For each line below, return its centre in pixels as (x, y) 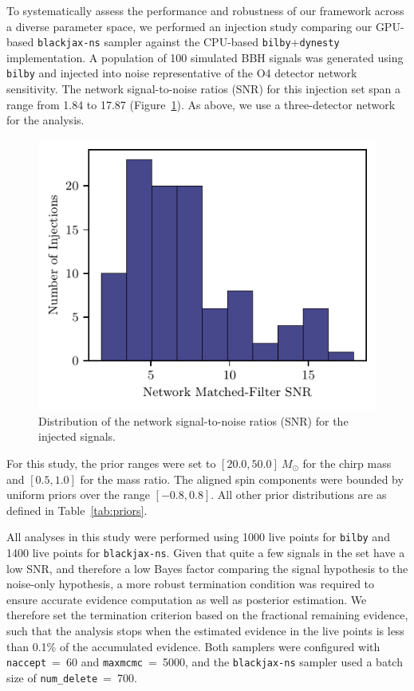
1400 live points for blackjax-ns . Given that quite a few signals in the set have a (206, 553)
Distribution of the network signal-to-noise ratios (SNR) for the (193, 420)
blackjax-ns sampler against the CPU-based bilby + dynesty (188, 42)
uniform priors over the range (78, 495)
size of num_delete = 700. (72, 677)
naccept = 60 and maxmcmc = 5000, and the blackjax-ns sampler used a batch (205, 662)
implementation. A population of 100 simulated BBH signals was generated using (205, 57)
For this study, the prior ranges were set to (111, 463)
